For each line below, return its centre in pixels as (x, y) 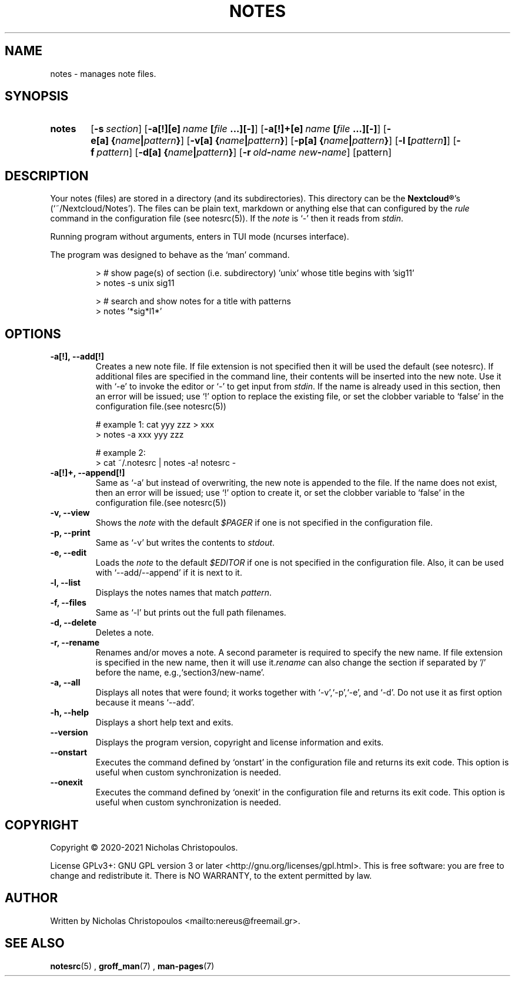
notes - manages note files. (103, 73)
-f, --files (68, 603)
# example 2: (121, 453)
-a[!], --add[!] (77, 357)
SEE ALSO (35, 943)
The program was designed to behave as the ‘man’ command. (170, 255)
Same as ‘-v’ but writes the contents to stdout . (185, 543)
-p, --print (70, 533)
